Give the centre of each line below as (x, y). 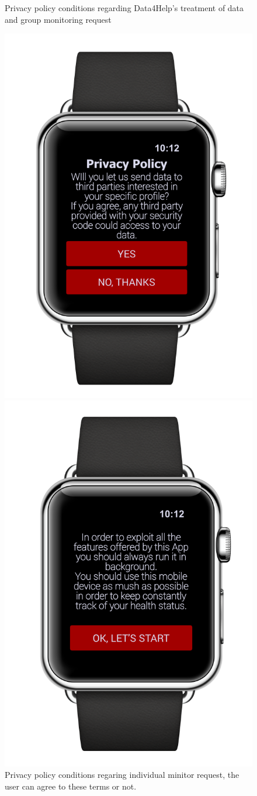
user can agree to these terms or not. (71, 786)
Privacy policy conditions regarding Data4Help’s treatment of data (124, 8)
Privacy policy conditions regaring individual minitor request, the (122, 775)
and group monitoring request (58, 19)
